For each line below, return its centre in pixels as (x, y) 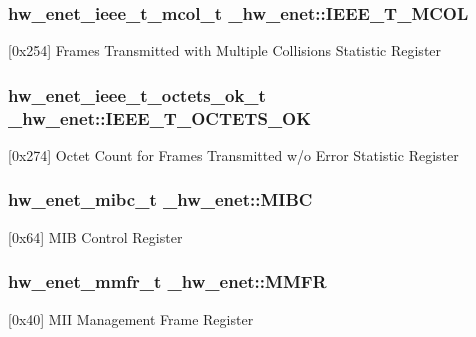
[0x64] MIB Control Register (95, 236)
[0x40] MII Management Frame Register (131, 318)
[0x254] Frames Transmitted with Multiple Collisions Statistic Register (225, 50)
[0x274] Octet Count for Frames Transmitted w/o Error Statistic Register (233, 154)
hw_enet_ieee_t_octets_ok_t (137, 94)
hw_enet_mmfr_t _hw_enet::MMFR (167, 281)
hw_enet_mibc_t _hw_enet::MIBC (160, 199)
